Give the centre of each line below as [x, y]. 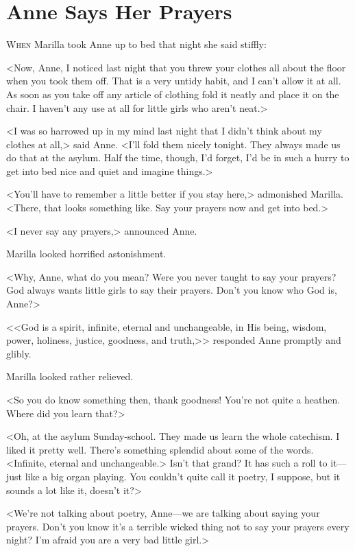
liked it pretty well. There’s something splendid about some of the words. [160, 449]
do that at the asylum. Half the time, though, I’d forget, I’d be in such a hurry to [178, 157]
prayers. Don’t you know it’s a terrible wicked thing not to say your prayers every [178, 526]
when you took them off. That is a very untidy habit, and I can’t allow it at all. [174, 81]
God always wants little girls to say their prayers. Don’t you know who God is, [172, 290]
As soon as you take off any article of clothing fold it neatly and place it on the [173, 94]
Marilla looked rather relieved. [70, 376]
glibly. [19, 353]
